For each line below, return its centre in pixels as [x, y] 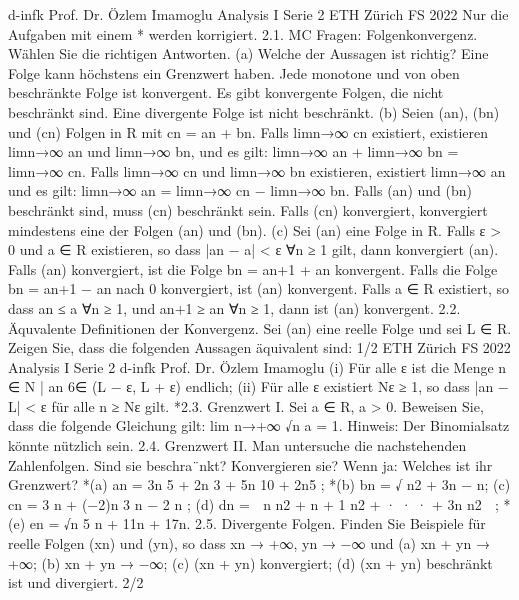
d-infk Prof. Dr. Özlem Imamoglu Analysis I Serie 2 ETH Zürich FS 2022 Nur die [258, 14]
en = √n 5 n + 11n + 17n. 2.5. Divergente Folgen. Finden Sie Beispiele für [257, 523]
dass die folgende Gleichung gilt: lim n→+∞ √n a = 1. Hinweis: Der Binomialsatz [259, 425]
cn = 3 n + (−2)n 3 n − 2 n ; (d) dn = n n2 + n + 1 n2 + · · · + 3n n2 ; [253, 503]
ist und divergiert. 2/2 [76, 582]
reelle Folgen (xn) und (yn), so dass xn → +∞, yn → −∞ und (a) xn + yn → [249, 543]
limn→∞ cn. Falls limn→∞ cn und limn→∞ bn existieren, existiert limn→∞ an [257, 170]
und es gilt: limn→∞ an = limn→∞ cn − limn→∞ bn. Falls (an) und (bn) [240, 190]
